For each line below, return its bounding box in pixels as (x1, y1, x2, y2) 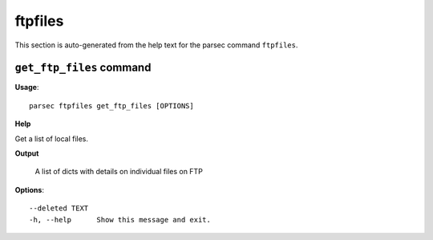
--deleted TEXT (29, 204, 89, 213)
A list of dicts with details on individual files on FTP (34, 167, 204, 177)
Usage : (14, 83, 39, 92)
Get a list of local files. (14, 133, 88, 144)
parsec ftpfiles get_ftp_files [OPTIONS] (29, 101, 194, 110)
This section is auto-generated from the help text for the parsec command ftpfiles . (14, 40, 298, 50)
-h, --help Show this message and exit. (29, 215, 212, 224)
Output (14, 148, 39, 158)
